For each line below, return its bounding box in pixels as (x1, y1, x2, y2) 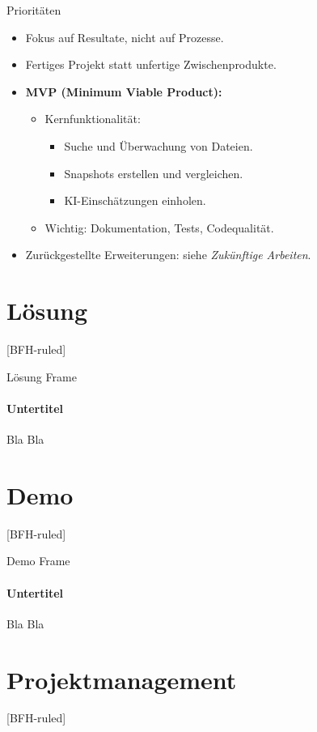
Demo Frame (6, 552, 70, 569)
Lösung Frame (6, 368, 77, 385)
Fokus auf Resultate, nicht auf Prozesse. (25, 28, 224, 45)
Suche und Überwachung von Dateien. (64, 137, 253, 154)
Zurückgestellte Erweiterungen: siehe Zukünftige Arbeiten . (25, 246, 311, 263)
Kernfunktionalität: (44, 110, 141, 127)
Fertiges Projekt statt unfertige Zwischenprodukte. (25, 56, 277, 73)
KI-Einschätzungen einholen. (64, 192, 206, 209)
